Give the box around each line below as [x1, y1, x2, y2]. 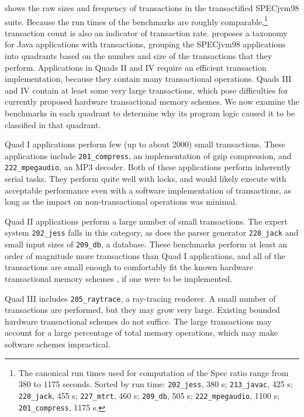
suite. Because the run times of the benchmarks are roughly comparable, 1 [5, 13, 268, 27]
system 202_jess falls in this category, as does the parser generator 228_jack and [5, 226, 299, 239]
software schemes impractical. [5, 338, 110, 350]
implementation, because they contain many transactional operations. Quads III [5, 73, 292, 85]
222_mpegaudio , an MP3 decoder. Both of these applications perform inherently [5, 161, 291, 173]
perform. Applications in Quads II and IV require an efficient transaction [5, 61, 267, 73]
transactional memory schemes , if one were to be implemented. [5, 272, 233, 284]
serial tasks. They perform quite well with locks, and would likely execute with [5, 173, 286, 185]
